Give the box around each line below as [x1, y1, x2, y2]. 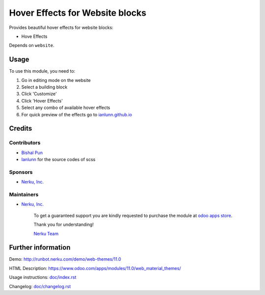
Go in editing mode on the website [21, 77, 91, 83]
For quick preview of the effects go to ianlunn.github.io [21, 111, 132, 117]
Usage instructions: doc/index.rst [9, 274, 77, 280]
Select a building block [21, 84, 68, 90]
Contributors [9, 139, 41, 146]
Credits [9, 124, 32, 133]
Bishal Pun [21, 150, 43, 156]
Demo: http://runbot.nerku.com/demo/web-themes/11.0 [9, 256, 121, 262]
